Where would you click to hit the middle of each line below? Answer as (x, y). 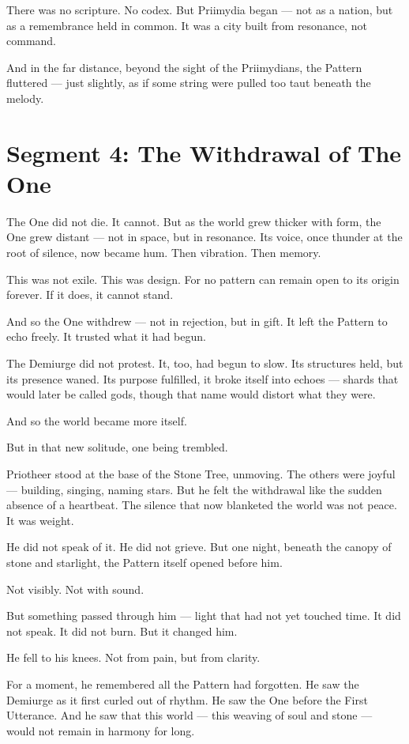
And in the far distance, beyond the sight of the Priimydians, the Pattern (184, 67)
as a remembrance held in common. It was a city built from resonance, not (187, 25)
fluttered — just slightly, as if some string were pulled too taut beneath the (189, 83)
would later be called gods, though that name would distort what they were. (191, 394)
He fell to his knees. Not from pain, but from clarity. (133, 657)
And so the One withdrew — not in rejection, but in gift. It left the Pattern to (197, 321)
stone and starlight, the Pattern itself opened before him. (144, 562)
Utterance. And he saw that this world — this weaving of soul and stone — (189, 715)
